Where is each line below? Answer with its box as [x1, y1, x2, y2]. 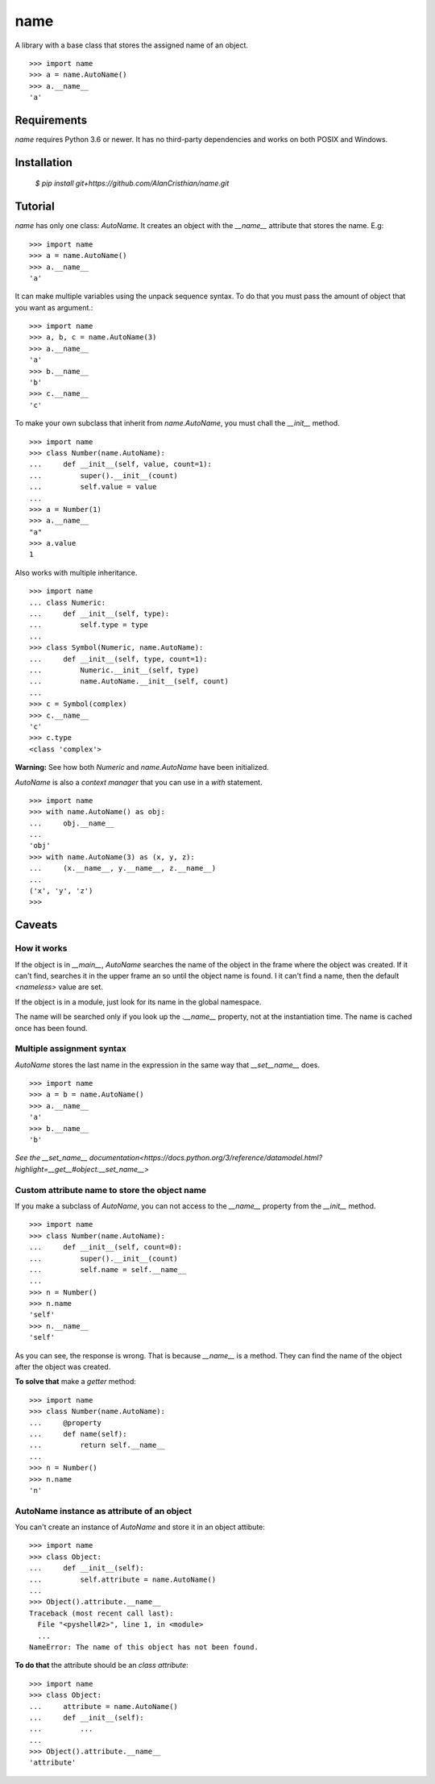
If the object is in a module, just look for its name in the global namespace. [14, 996, 262, 1007]
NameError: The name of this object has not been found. [29, 1642, 259, 1652]
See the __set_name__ [14, 1153, 88, 1162]
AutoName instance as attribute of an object [14, 1505, 193, 1516]
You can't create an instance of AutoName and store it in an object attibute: [14, 1522, 266, 1532]
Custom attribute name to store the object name [14, 1184, 207, 1196]
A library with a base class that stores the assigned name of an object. [14, 40, 249, 50]
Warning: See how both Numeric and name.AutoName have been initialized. [14, 763, 269, 772]
